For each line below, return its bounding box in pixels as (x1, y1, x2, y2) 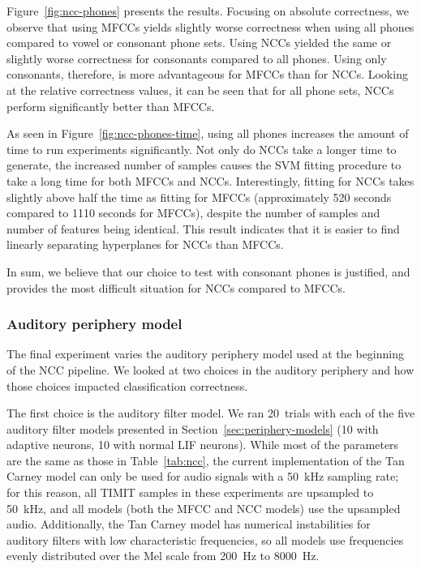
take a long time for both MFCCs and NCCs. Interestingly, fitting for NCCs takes (6, 172, 415, 189)
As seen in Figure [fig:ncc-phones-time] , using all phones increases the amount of (6, 125, 409, 142)
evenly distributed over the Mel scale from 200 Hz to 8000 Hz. (6, 547, 320, 564)
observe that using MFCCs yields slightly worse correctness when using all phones (6, 18, 415, 35)
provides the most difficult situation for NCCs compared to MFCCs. (6, 279, 346, 296)
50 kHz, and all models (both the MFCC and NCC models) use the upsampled (6, 499, 401, 516)
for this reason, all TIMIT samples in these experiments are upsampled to (6, 484, 374, 501)
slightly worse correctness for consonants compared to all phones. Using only (6, 49, 387, 66)
